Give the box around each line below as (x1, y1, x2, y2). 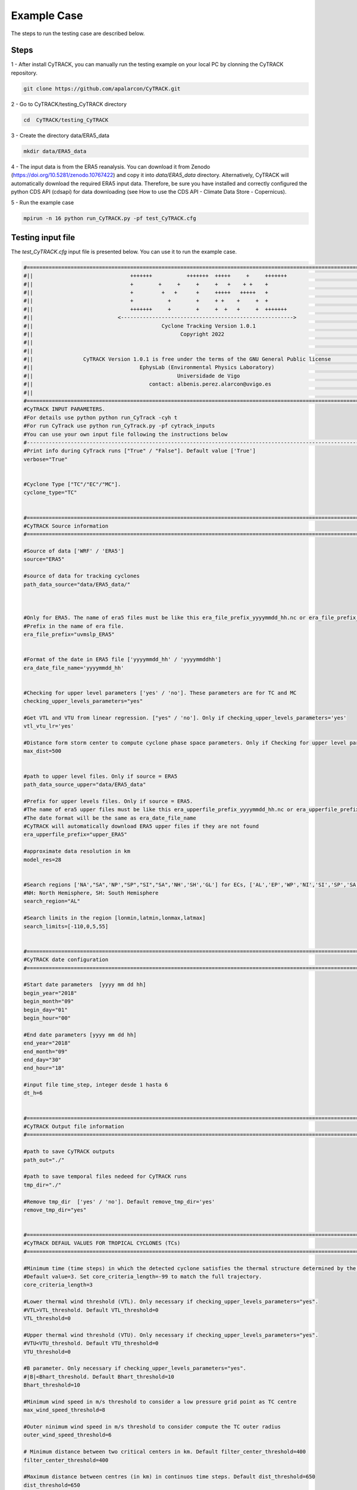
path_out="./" (23, 1156, 65, 1163)
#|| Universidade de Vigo (23, 372, 240, 379)
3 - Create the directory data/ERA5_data (11, 132, 109, 139)
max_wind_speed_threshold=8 (23, 1407, 105, 1414)
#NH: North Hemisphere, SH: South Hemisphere (23, 890, 159, 896)
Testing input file (11, 232, 76, 243)
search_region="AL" (23, 898, 80, 905)
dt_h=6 (23, 1089, 43, 1097)
